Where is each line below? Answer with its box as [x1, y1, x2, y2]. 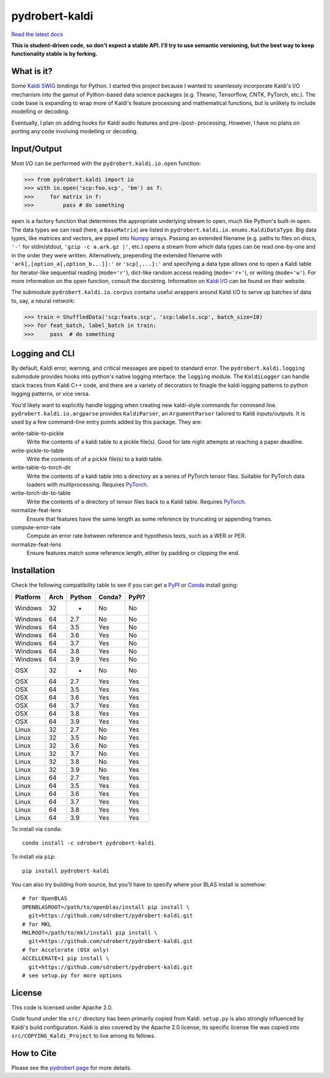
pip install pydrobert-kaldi [22, 867, 109, 874]
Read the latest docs [11, 31, 64, 38]
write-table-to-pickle [11, 430, 64, 437]
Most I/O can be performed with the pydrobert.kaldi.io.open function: [11, 159, 201, 167]
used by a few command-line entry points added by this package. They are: [11, 419, 202, 426]
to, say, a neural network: [11, 297, 76, 304]
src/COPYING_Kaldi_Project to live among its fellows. [11, 1032, 156, 1039]
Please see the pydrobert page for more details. [11, 1064, 132, 1071]
